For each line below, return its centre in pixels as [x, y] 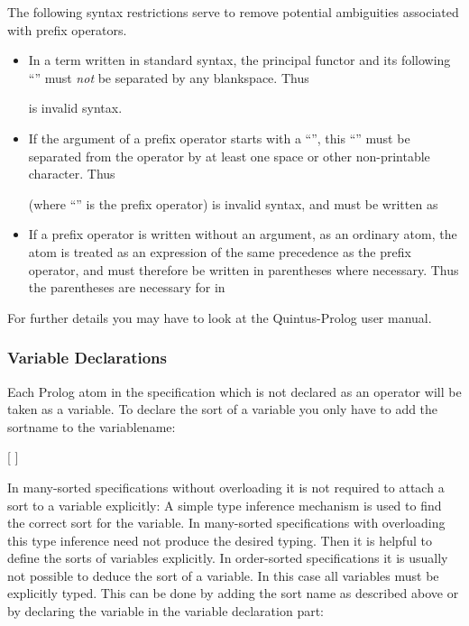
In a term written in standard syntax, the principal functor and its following [239, 60]
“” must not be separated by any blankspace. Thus [169, 77]
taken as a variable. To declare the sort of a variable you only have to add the [223, 409]
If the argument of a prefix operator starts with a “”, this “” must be [219, 138]
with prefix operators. [67, 29]
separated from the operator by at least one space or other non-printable [229, 156]
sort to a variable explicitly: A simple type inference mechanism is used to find [225, 505]
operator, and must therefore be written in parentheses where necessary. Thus [244, 269]
